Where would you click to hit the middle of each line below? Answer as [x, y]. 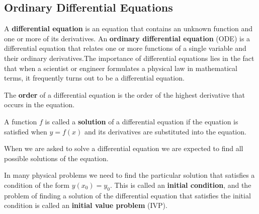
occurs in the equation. [39, 104]
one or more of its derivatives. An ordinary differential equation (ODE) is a [127, 38]
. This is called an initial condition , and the [181, 185]
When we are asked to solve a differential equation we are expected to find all [124, 148]
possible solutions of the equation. [56, 158]
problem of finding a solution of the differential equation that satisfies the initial [127, 195]
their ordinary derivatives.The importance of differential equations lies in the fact [129, 58]
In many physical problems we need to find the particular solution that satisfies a [129, 175]
